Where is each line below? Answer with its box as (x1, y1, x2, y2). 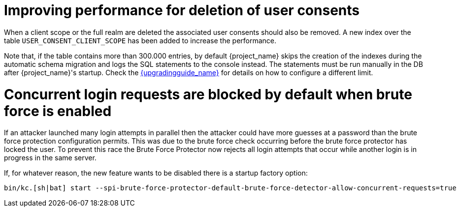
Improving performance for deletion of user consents (4, 2, 360, 19)
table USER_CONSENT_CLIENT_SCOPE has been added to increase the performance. (4, 36, 277, 45)
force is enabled (4, 102, 112, 120)
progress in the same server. (4, 153, 97, 162)
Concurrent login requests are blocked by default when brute (4, 86, 412, 103)
